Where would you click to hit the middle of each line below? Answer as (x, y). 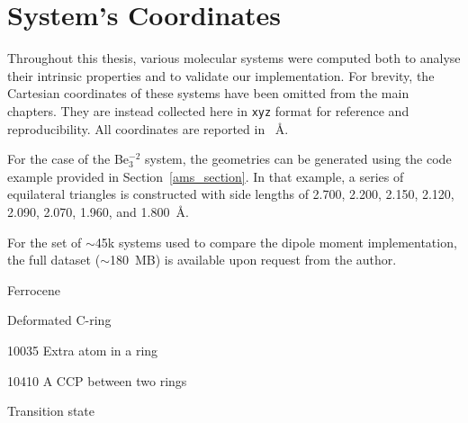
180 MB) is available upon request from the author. (253, 260)
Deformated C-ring (59, 320)
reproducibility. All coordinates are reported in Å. (148, 128)
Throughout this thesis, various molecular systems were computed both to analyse (234, 58)
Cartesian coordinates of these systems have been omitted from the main (208, 93)
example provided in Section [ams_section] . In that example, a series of (206, 176)
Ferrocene (34, 289)
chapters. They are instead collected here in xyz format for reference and (208, 110)
